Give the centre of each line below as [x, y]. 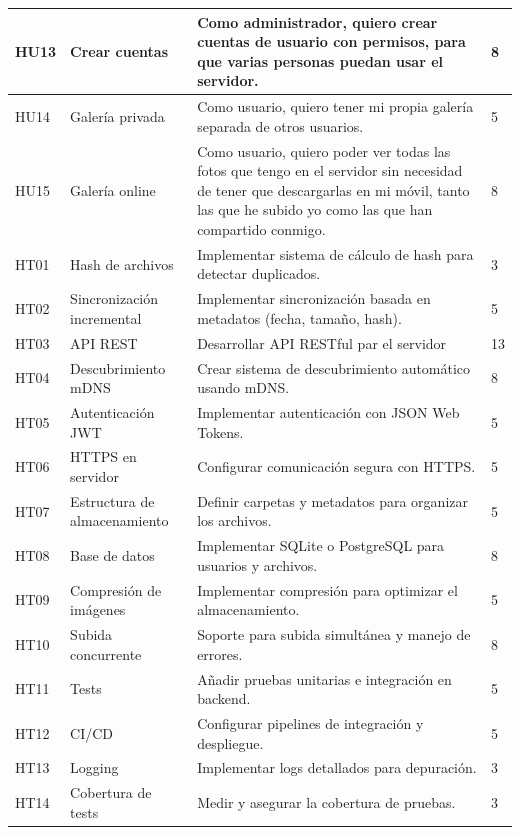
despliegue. [230, 742]
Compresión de [116, 589]
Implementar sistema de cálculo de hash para [335, 253]
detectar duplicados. [259, 273]
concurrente [106, 653]
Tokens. [220, 431]
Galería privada [117, 115]
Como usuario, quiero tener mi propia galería [335, 106]
